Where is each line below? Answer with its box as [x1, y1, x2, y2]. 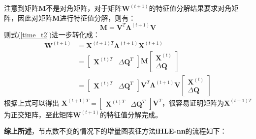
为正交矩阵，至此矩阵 [4, 109, 73, 119]
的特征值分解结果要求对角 [149, 3, 232, 13]
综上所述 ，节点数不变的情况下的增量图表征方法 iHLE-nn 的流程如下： [4, 126, 227, 136]
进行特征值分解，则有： [60, 12, 136, 23]
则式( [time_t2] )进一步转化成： [4, 29, 100, 39]
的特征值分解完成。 [100, 109, 162, 119]
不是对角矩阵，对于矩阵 [46, 3, 122, 13]
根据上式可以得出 [4, 97, 59, 108]
